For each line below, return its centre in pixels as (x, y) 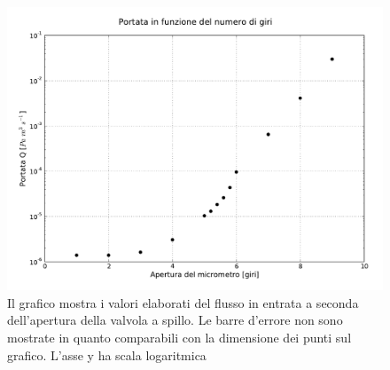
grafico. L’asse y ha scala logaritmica (107, 354)
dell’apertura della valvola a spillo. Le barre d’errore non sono (175, 320)
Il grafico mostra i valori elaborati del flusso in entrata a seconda (183, 302)
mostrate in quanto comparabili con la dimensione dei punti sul (179, 338)
